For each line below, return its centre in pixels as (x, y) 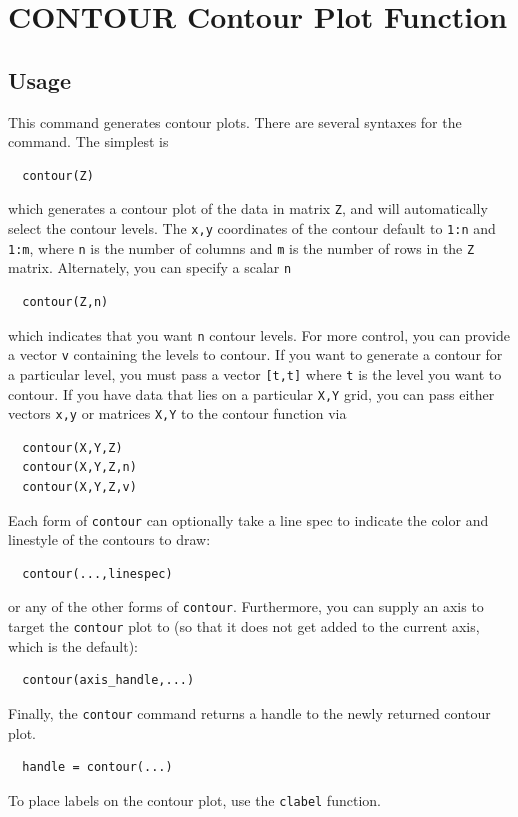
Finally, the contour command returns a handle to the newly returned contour (249, 712)
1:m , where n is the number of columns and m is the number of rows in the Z (241, 247)
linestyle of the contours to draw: (109, 539)
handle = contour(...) (97, 767)
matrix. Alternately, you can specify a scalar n (150, 267)
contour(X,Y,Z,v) (79, 487)
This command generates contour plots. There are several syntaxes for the (235, 121)
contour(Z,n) (65, 301)
